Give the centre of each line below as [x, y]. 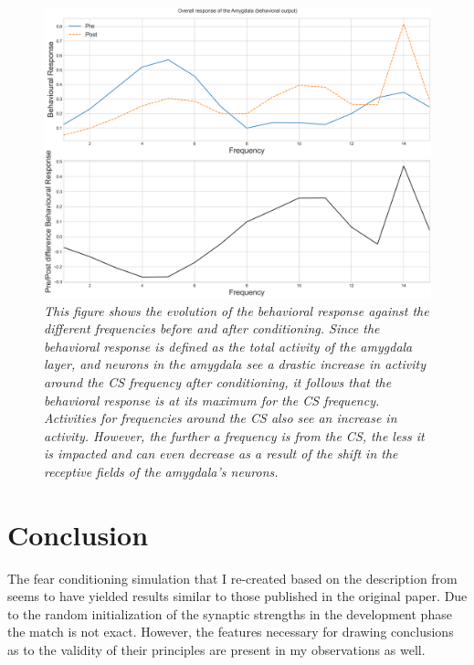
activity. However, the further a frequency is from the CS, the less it [234, 435]
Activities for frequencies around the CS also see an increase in [221, 418]
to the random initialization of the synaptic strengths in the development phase [230, 613]
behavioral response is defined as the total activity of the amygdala [228, 346]
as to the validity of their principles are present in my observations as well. [216, 650]
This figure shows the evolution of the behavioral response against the [237, 310]
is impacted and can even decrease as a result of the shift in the [221, 454]
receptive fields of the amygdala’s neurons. [161, 471]
